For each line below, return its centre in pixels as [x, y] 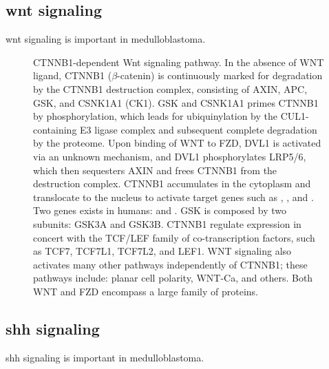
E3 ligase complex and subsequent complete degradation [199, 129]
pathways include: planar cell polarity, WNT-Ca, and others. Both [173, 278]
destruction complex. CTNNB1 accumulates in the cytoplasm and [172, 183]
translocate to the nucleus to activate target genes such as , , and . [173, 197]
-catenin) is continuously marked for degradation [220, 75]
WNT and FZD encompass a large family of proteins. [146, 291]
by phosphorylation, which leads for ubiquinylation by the [155, 116]
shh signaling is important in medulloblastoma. [105, 357]
